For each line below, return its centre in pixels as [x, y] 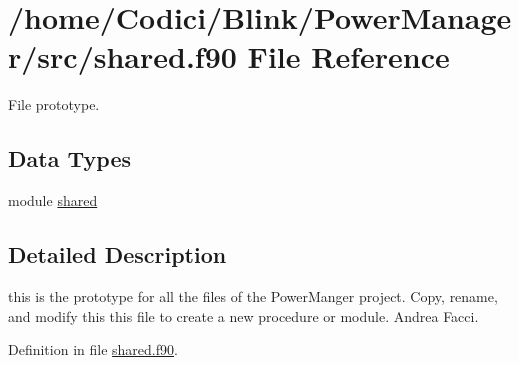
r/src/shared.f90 [122, 56]
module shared [53, 200]
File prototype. [54, 104]
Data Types [69, 158]
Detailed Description [117, 254]
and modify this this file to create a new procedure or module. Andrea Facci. [243, 315]
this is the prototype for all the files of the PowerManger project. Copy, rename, [253, 295]
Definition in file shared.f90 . [93, 349]
